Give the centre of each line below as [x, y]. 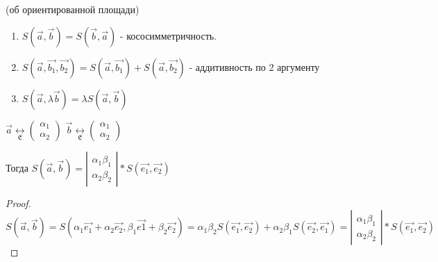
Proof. [18, 203]
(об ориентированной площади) [73, 9]
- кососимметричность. [168, 35]
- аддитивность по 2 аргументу [254, 66]
